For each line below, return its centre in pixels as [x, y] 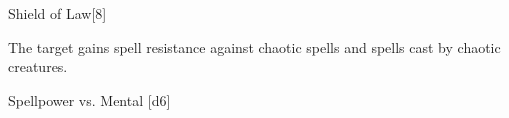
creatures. [38, 66]
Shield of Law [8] [57, 13]
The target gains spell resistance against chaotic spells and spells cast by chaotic [254, 46]
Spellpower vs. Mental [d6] [89, 99]
